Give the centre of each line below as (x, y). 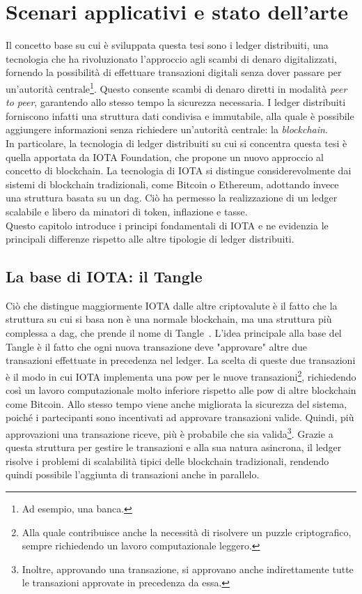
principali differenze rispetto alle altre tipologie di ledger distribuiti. (150, 239)
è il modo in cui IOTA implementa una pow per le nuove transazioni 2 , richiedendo (181, 375)
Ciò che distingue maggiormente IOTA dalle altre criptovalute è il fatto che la (172, 305)
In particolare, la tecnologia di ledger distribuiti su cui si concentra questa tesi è (176, 143)
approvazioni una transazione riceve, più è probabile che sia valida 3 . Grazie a (170, 432)
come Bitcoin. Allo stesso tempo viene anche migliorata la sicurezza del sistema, (176, 403)
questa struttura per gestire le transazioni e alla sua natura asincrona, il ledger (174, 447)
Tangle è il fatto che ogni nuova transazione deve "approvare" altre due (157, 346)
